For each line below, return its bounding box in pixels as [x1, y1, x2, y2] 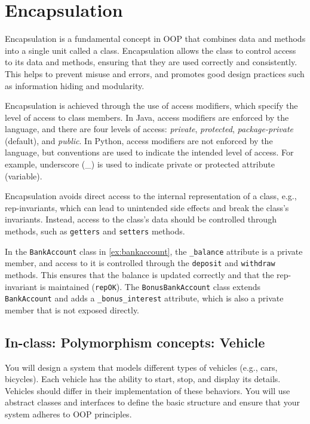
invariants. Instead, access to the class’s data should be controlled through [5, 213, 277, 225]
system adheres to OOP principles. [5, 408, 132, 420]
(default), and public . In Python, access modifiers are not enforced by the [5, 134, 273, 147]
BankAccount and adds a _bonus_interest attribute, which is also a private [5, 292, 284, 304]
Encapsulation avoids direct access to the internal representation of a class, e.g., [5, 190, 297, 202]
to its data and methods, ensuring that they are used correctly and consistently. [5, 56, 297, 68]
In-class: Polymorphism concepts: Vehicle [5, 333, 265, 351]
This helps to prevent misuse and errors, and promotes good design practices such [5, 67, 305, 80]
